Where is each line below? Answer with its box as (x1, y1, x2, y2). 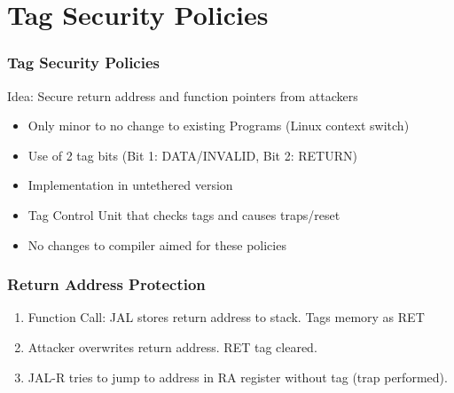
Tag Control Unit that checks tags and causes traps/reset (27, 205, 340, 224)
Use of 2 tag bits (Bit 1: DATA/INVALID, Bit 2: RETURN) (27, 145, 357, 164)
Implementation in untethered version (27, 176, 233, 194)
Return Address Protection (7, 273, 206, 295)
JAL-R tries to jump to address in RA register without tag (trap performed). (27, 367, 448, 386)
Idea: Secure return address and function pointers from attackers (7, 86, 358, 105)
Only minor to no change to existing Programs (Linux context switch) (27, 116, 410, 135)
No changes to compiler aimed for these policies (27, 235, 286, 254)
